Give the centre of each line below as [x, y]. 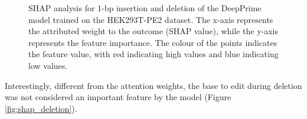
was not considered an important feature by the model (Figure [118, 97]
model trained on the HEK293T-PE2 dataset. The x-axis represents [151, 19]
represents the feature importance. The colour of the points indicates [153, 42]
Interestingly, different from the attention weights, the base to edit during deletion [153, 85]
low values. [48, 65]
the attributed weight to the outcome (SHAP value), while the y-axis [153, 31]
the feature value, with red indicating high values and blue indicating [153, 54]
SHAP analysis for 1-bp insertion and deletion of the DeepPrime [145, 8]
